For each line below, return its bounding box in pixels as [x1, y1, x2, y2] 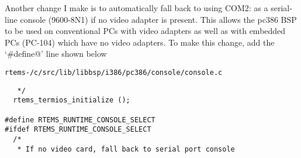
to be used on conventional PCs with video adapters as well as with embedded [5, 25, 286, 37]
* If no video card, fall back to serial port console [17, 145, 235, 153]
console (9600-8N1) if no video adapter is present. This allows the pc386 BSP [20, 13, 297, 25]
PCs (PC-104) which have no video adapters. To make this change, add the [5, 36, 275, 48]
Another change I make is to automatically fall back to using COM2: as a [5, 2, 268, 13]
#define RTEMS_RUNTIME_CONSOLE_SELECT [5, 115, 155, 124]
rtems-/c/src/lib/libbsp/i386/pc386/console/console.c [5, 68, 223, 77]
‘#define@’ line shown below [5, 47, 107, 60]
